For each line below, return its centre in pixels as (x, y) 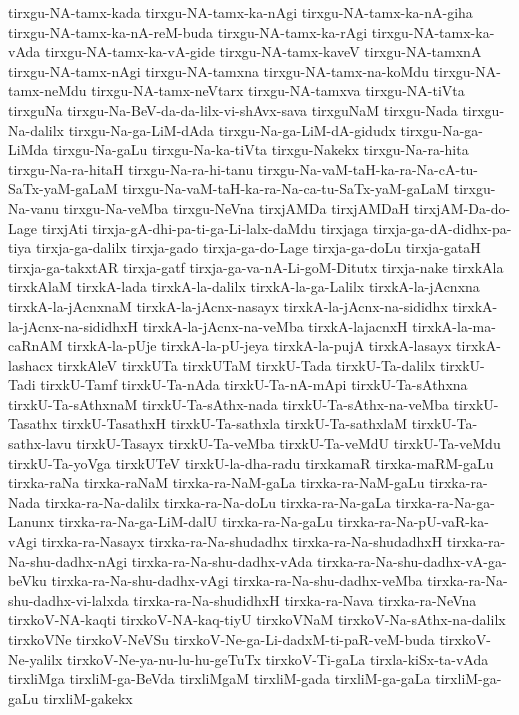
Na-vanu (33, 207)
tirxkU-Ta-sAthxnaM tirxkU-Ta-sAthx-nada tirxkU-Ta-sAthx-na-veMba (228, 403)
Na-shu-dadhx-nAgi (68, 560)
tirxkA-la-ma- (454, 325)
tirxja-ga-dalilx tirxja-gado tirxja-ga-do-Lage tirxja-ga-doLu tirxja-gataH (258, 247)
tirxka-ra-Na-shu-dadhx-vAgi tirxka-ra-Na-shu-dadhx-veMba (237, 580)
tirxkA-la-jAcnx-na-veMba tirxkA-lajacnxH (275, 325)
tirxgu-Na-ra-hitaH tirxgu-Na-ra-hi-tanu (131, 168)
